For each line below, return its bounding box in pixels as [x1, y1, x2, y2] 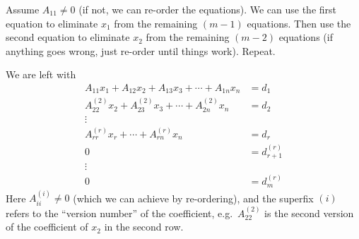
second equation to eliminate [6, 30, 130, 44]
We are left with [6, 67, 76, 82]
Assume [6, 2, 40, 16]
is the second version [264, 205, 354, 220]
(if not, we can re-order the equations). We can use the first [78, 2, 337, 16]
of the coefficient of [6, 219, 88, 234]
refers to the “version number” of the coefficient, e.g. [6, 205, 233, 220]
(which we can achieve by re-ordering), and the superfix [73, 190, 314, 205]
